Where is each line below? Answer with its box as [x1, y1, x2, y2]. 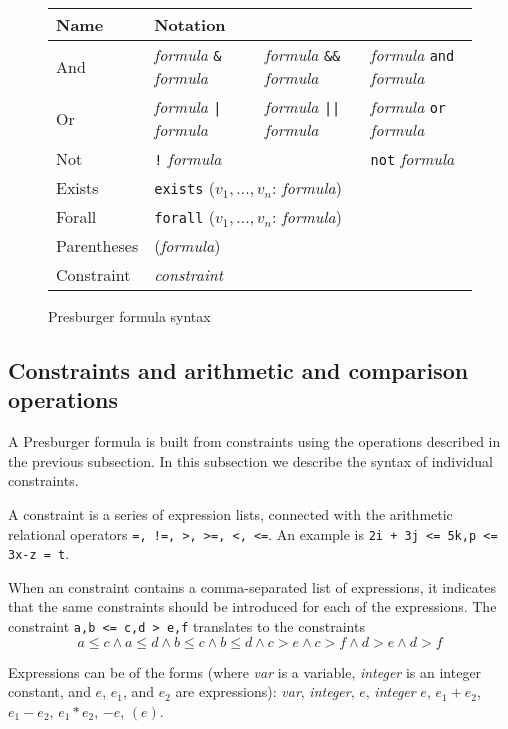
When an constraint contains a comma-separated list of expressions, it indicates [8, 576, 496, 597]
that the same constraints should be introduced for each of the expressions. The [8, 596, 497, 617]
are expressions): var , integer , [175, 681, 355, 702]
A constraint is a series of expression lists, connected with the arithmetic [8, 503, 453, 524]
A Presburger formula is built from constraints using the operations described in [8, 431, 501, 452]
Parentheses [56, 234, 139, 257]
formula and [370, 43, 455, 66]
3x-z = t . [8, 543, 70, 564]
